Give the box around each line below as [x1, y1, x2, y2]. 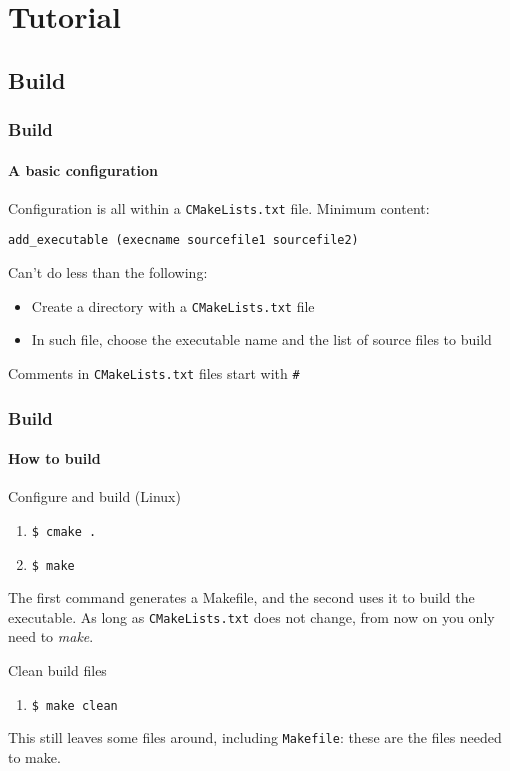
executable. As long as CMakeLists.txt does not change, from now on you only [8, 606, 495, 627]
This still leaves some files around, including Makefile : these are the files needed [8, 727, 502, 748]
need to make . [8, 626, 94, 647]
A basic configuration [8, 159, 158, 180]
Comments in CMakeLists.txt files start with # [8, 362, 300, 383]
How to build [8, 448, 101, 469]
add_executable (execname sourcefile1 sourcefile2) [8, 233, 359, 248]
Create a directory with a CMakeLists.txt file [31, 295, 315, 316]
